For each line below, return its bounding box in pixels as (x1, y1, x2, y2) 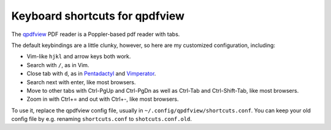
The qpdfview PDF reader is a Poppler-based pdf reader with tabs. (11, 31, 180, 38)
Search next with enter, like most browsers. (26, 78, 136, 85)
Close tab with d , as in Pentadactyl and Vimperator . (26, 70, 156, 78)
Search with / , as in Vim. (26, 61, 89, 68)
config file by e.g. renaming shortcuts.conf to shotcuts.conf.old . (11, 115, 192, 123)
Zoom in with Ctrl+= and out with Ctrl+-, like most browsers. (26, 95, 179, 103)
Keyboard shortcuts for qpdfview (11, 9, 185, 23)
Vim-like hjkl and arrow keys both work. (26, 52, 131, 60)
